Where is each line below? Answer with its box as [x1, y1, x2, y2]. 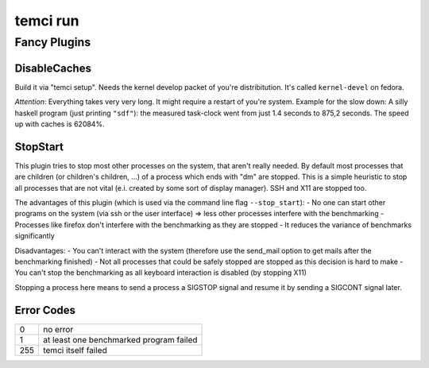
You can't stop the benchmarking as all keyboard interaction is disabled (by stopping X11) [14, 268, 307, 277]
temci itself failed [42, 344, 107, 355]
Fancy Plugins [14, 35, 91, 49]
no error [42, 323, 74, 335]
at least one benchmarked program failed [42, 334, 198, 345]
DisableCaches [14, 61, 91, 75]
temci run [14, 12, 79, 29]
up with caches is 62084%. [14, 119, 105, 129]
